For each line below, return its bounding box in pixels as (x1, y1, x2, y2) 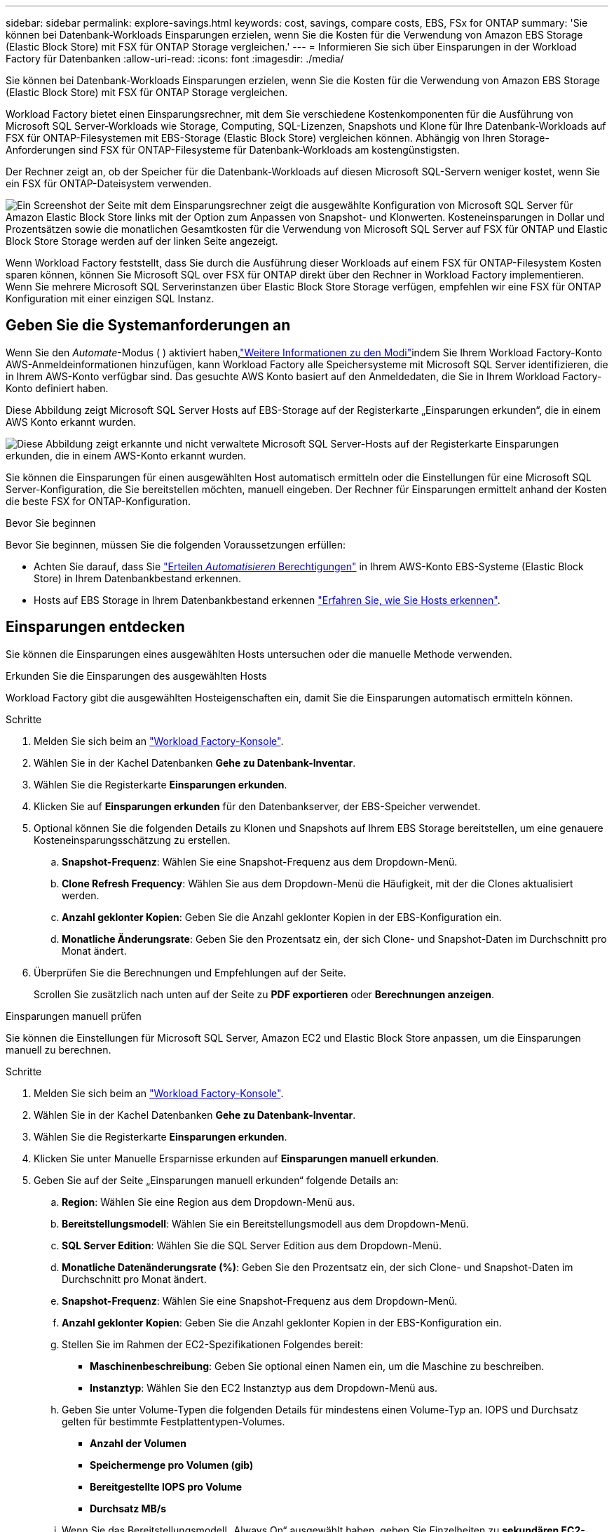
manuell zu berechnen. (6, 1043, 111, 1056)
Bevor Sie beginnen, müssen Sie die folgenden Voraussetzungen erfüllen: (6, 538, 346, 551)
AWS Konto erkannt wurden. (6, 415, 136, 428)
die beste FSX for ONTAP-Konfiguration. (6, 495, 191, 507)
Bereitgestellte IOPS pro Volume (90, 1480, 243, 1493)
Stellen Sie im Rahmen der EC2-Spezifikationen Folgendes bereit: (62, 1338, 364, 1350)
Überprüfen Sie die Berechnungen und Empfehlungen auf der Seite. (34, 966, 346, 979)
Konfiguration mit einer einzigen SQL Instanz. (6, 293, 214, 304)
